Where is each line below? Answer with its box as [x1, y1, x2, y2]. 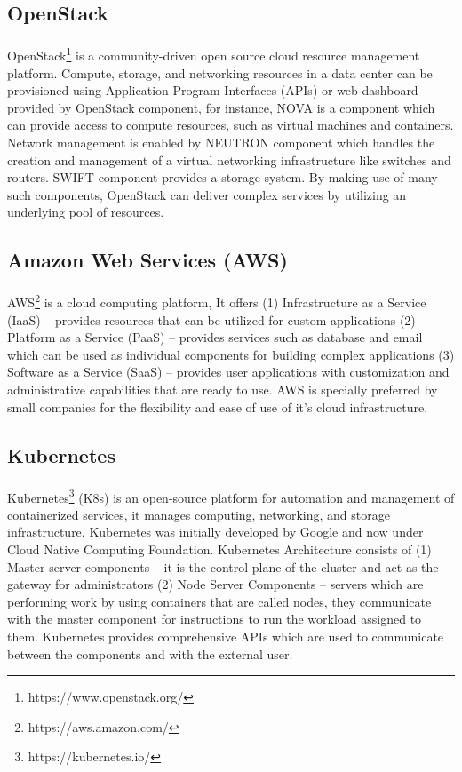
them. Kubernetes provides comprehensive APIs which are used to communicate [7, 626, 444, 645]
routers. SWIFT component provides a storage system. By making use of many [7, 168, 438, 187]
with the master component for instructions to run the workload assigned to [7, 609, 422, 628]
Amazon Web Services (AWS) [7, 246, 288, 274]
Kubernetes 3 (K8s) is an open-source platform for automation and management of [7, 485, 455, 506]
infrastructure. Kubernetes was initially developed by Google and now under [7, 522, 424, 541]
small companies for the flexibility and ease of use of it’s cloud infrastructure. [7, 397, 428, 416]
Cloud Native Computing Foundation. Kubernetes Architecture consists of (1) [7, 539, 432, 558]
